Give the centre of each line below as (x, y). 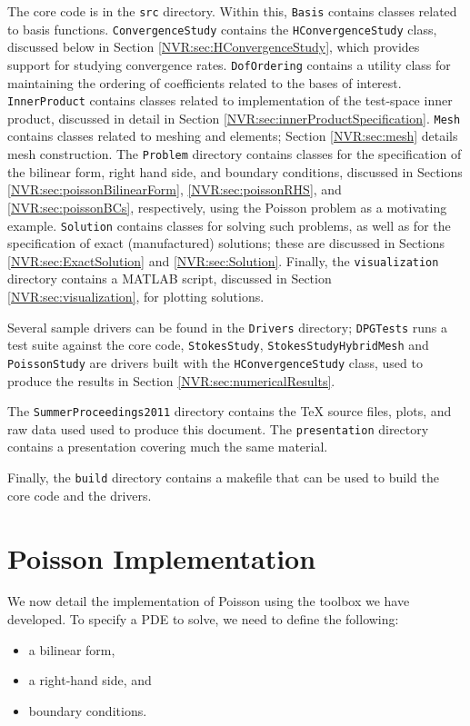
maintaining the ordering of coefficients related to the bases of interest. (205, 82)
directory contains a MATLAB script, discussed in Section (170, 278)
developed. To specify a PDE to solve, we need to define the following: (203, 619)
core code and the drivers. (80, 495)
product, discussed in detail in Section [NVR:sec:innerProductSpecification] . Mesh (234, 118)
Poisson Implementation (162, 557)
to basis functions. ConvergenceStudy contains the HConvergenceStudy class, (222, 29)
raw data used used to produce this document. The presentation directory (218, 428)
